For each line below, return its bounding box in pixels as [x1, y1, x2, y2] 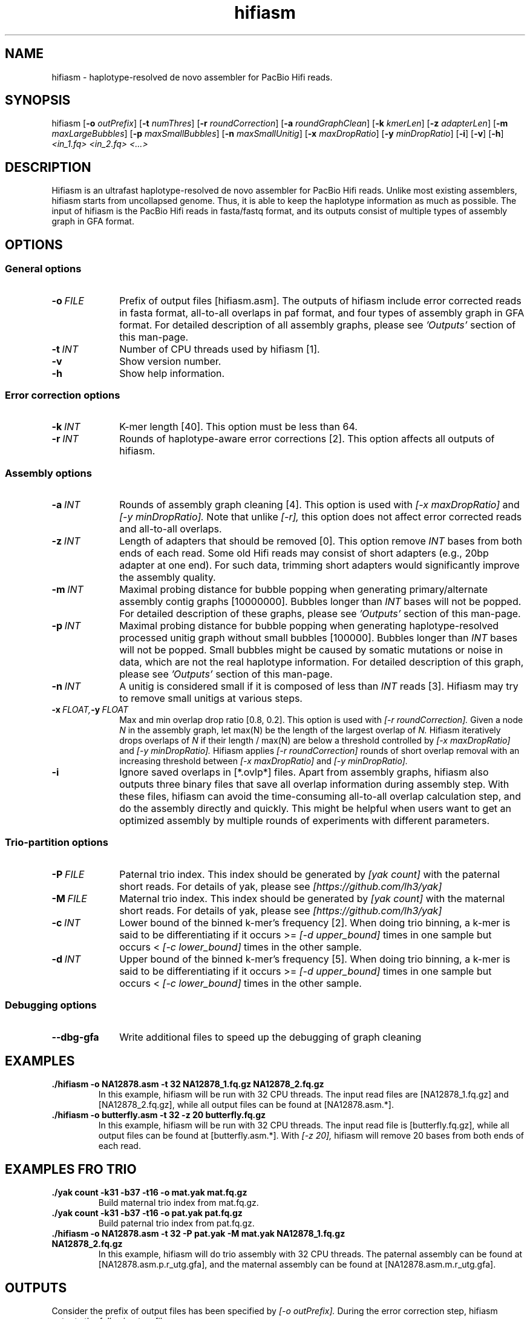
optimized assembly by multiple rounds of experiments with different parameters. [119, 814, 490, 826]
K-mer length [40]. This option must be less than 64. [119, 421, 358, 433]
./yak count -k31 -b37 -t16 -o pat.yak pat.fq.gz [51, 1208, 243, 1219]
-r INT [51, 433, 79, 445]
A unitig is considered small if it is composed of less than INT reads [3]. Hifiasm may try [119, 680, 519, 692]
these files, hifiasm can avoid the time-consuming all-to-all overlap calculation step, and [119, 790, 521, 802]
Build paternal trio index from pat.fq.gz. [98, 1218, 255, 1229]
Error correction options [5, 388, 120, 401]
